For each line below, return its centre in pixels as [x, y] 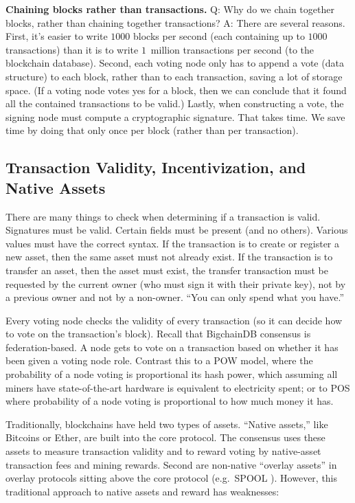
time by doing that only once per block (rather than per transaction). [152, 130]
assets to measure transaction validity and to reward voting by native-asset [163, 451]
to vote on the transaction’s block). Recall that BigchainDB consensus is [158, 334]
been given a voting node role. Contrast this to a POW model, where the [159, 360]
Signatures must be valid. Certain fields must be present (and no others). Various [177, 230]
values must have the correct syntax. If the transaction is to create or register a [172, 243]
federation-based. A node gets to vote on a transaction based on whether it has [172, 347]
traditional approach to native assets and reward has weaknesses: [142, 491]
